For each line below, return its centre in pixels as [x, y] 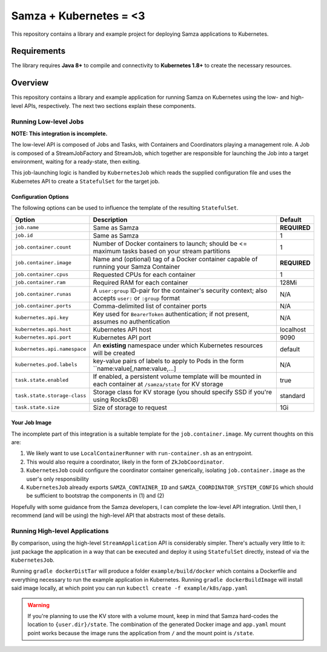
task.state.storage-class [51, 396]
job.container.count [43, 248]
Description [110, 219]
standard [292, 396]
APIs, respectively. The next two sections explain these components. [110, 105]
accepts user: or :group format [137, 298]
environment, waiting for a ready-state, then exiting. [76, 162]
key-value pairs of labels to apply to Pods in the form [168, 361]
